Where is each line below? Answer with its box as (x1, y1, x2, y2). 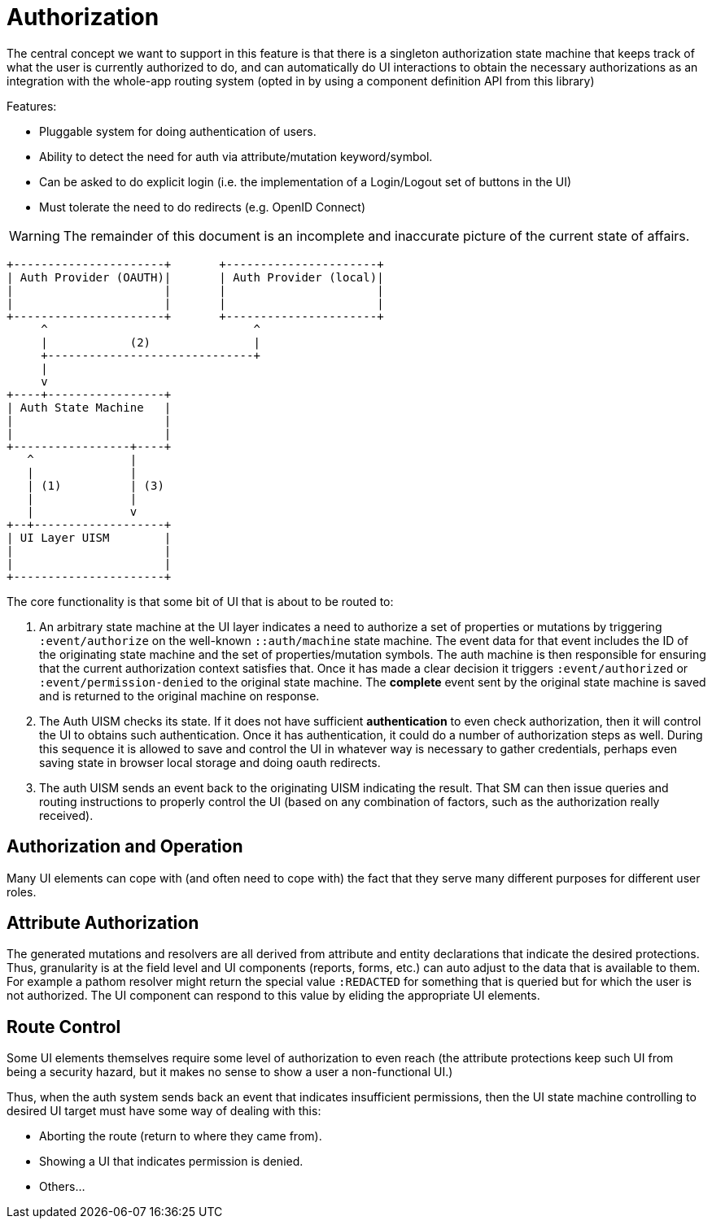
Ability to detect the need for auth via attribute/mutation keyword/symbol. (39, 149, 433, 163)
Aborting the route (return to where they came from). (39, 1129, 322, 1144)
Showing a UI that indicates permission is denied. (39, 1154, 304, 1169)
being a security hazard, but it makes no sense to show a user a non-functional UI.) (7, 1065, 453, 1079)
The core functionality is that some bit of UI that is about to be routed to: (7, 594, 394, 608)
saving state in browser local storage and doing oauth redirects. (39, 755, 381, 769)
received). (39, 808, 94, 822)
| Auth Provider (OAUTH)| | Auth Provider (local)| (7, 270, 384, 284)
